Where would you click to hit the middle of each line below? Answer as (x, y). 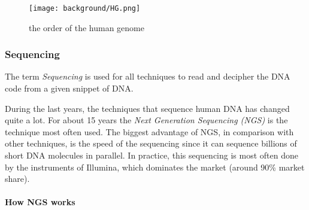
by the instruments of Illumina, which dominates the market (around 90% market (155, 167)
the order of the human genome (87, 27)
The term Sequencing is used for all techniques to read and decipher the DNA (148, 76)
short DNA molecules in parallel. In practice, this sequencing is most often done (152, 155)
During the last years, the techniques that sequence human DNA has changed (147, 108)
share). (17, 179)
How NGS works (40, 202)
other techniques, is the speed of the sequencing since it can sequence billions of (151, 143)
